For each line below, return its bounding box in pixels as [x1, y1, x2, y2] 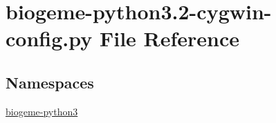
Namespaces [6, 71, 94, 93]
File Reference [99, 24, 240, 53]
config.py [6, 24, 93, 53]
